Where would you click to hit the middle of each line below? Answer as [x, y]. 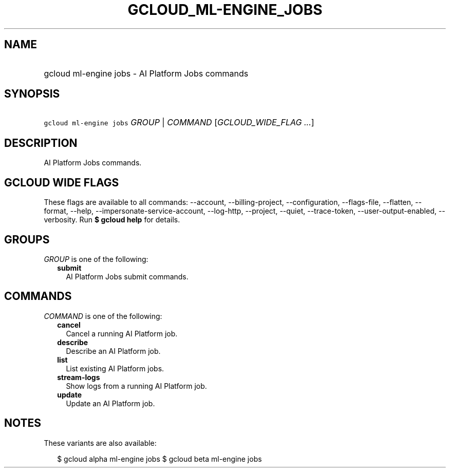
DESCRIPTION [41, 143]
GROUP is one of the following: [96, 259]
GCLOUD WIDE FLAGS [62, 182]
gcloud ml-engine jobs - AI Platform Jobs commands [146, 73]
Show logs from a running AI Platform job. [136, 386]
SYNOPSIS [32, 94]
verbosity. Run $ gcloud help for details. [112, 220]
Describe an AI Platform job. [113, 351]
